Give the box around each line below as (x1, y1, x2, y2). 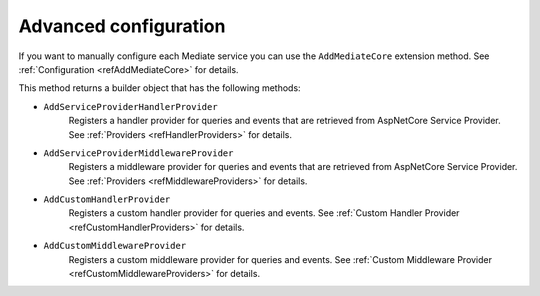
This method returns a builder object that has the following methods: (18, 82, 301, 94)
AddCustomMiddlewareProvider (43, 240, 187, 252)
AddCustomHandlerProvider (43, 194, 171, 205)
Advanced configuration (18, 15, 226, 37)
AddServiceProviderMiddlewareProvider (43, 147, 234, 159)
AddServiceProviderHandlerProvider (43, 101, 219, 112)
